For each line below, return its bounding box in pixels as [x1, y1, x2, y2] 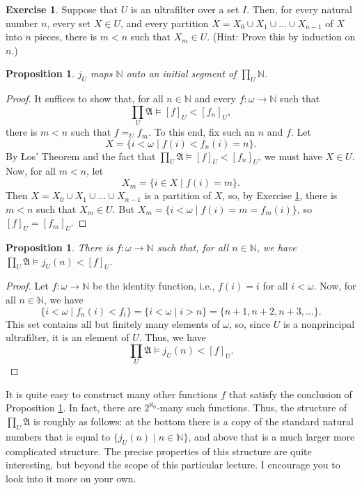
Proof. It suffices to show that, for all [6, 91, 164, 106]
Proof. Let [6, 278, 49, 293]
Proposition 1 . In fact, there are [6, 400, 141, 415]
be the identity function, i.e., [92, 278, 215, 293]
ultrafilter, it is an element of [6, 330, 129, 345]
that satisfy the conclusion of [228, 386, 352, 401]
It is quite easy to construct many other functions [6, 386, 218, 401]
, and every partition [120, 15, 209, 30]
